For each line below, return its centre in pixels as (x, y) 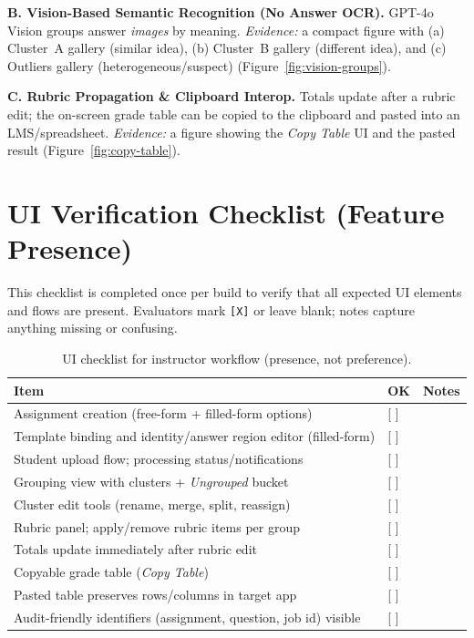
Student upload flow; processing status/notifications (159, 459)
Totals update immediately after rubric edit (135, 549)
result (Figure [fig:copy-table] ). (94, 150)
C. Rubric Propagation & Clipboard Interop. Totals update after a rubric (232, 96)
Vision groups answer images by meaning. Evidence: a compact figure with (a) (226, 30)
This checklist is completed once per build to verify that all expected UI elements (235, 292)
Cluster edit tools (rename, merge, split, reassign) (152, 504)
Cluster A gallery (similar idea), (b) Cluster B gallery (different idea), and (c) (227, 48)
